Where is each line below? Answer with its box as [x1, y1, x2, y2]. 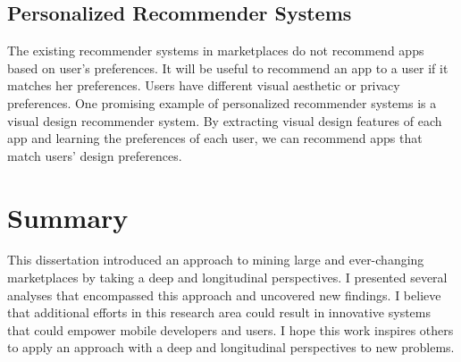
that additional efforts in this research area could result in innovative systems [7, 303, 431, 322]
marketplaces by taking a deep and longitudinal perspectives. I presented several [7, 268, 448, 287]
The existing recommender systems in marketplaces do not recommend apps [7, 41, 424, 60]
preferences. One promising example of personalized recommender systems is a [7, 93, 437, 112]
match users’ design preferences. [7, 146, 182, 164]
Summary [7, 198, 129, 235]
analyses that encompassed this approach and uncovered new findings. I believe [7, 285, 441, 304]
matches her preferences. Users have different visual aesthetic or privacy [7, 76, 400, 95]
